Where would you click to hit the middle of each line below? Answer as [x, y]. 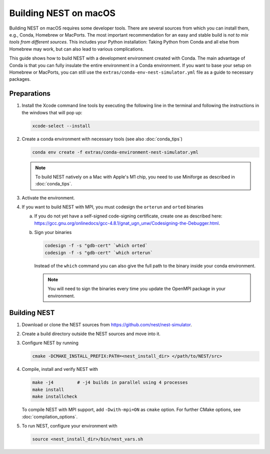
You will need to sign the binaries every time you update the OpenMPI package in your [137, 289]
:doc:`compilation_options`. [49, 416]
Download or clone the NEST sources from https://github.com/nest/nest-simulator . [107, 324]
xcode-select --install [61, 126]
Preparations [30, 93]
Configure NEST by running [50, 343]
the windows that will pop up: [52, 112]
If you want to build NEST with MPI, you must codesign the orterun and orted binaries [112, 207]
